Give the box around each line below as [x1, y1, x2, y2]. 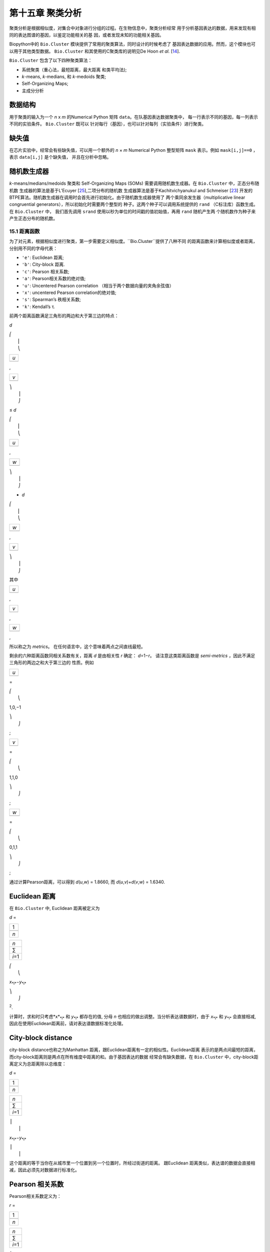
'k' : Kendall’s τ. [21, 303, 55, 309]
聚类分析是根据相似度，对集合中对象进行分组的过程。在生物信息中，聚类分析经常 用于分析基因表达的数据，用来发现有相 [9, 25, 256, 31]
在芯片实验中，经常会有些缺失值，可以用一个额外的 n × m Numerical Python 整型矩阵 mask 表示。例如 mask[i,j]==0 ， [9, 147, 258, 153]
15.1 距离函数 [9, 228, 40, 235]
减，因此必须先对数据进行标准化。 [9, 1167, 79, 1173]
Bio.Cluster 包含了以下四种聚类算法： [9, 58, 92, 64]
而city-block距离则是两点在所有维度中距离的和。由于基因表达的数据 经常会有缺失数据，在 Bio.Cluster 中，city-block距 [9, 1054, 258, 1060]
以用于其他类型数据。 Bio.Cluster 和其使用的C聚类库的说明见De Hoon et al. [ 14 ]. [9, 48, 180, 54]
